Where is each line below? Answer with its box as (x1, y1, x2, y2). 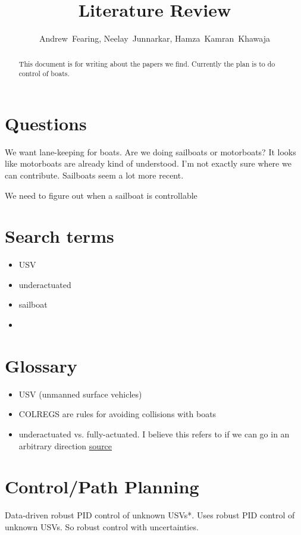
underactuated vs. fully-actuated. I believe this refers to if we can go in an (18, 427, 290, 440)
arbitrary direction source (18, 439, 112, 452)
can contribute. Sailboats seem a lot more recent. (5, 168, 184, 181)
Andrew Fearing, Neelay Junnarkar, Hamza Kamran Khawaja (39, 32, 270, 45)
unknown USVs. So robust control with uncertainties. (5, 520, 199, 533)
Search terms (5, 224, 114, 248)
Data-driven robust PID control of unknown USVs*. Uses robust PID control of (5, 509, 295, 521)
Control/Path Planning (5, 474, 199, 499)
